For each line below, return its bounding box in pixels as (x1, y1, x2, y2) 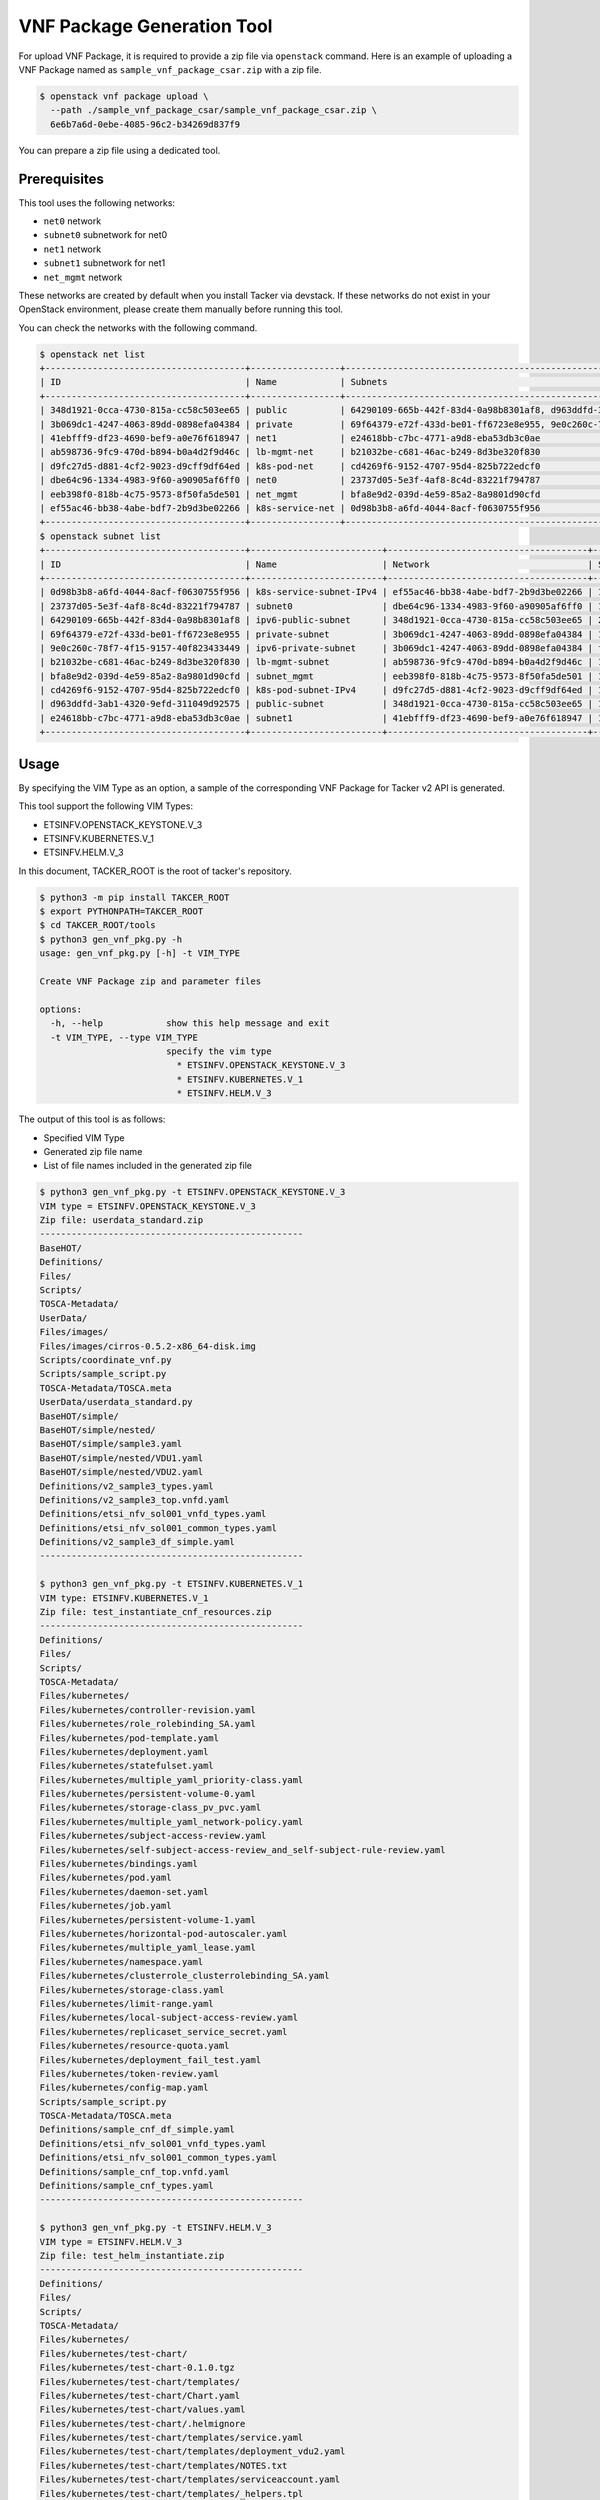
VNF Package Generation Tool (18, 15, 273, 37)
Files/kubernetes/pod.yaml (39, 1872, 172, 1884)
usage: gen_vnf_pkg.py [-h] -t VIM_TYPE (39, 948, 240, 959)
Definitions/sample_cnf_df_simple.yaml (39, 2124, 235, 2135)
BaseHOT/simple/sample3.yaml (39, 1438, 183, 1450)
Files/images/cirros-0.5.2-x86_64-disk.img (39, 1340, 257, 1352)
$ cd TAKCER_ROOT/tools (39, 920, 157, 931)
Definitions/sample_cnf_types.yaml (39, 2180, 214, 2192)
